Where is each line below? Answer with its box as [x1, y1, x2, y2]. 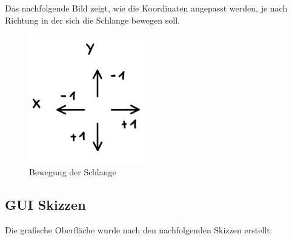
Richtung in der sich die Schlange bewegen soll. [5, 13, 180, 26]
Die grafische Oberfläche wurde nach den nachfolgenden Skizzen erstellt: [5, 224, 273, 236]
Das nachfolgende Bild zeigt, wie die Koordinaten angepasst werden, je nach [5, 2, 288, 14]
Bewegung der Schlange [29, 166, 116, 178]
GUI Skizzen [5, 195, 86, 214]
